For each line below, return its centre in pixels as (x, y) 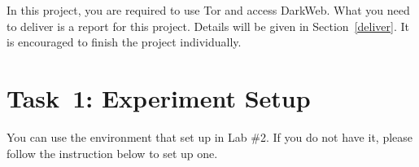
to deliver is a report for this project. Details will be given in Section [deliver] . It (208, 26)
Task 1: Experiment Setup (159, 97)
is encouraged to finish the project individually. (124, 42)
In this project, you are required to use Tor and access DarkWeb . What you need (208, 10)
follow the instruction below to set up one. (112, 153)
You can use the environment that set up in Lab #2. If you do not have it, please (210, 136)
